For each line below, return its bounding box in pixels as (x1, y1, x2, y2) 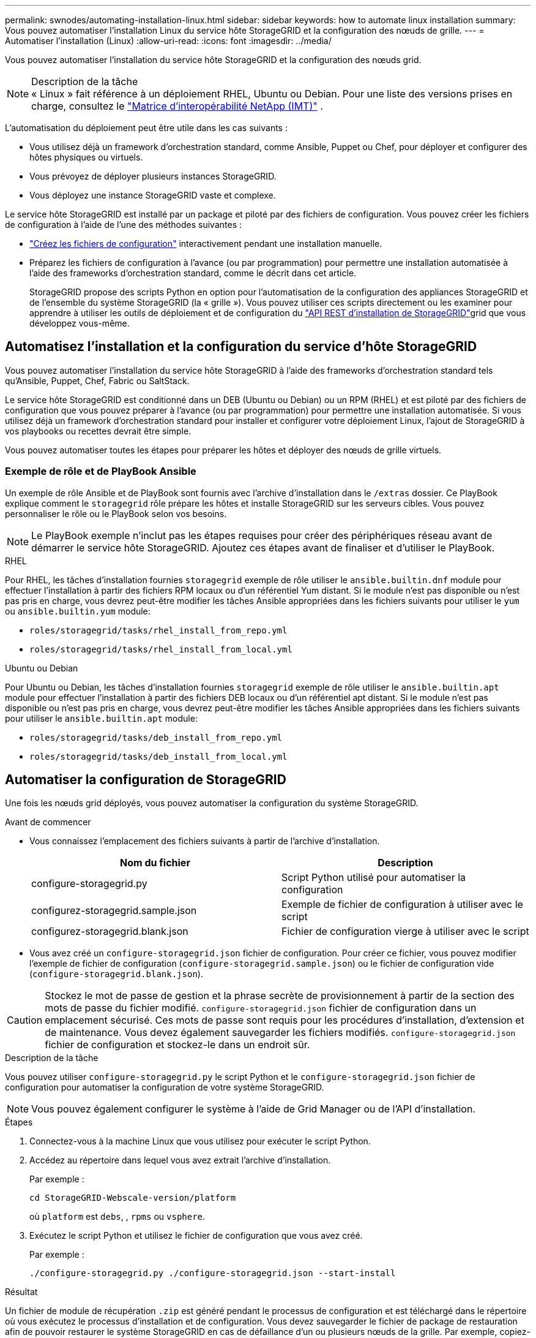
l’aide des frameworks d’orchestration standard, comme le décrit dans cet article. (29, 268, 357, 278)
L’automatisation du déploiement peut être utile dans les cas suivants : (5, 123, 288, 133)
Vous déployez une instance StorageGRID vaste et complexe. (29, 190, 276, 200)
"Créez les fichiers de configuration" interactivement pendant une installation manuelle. (29, 238, 382, 249)
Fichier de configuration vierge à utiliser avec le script (281, 925, 529, 938)
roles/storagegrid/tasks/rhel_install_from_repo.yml (29, 625, 288, 635)
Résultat (5, 1287, 38, 1298)
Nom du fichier (120, 856, 190, 869)
